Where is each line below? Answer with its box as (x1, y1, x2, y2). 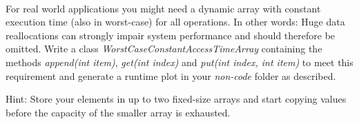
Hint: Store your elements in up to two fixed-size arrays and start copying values (6, 92, 347, 106)
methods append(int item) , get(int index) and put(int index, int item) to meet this (6, 54, 353, 69)
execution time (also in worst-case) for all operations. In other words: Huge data (6, 14, 345, 29)
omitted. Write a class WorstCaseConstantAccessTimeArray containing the (6, 41, 322, 56)
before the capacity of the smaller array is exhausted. (6, 105, 231, 119)
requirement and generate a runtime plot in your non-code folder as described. (6, 68, 336, 83)
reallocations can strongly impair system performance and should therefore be (6, 28, 336, 42)
